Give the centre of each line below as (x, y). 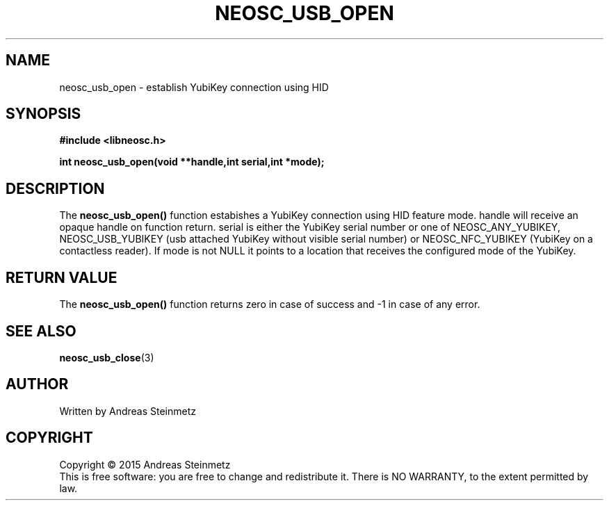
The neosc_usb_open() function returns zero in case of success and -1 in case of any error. (270, 304)
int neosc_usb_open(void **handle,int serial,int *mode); (192, 162)
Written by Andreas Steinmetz (128, 411)
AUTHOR (37, 384)
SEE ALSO (41, 331)
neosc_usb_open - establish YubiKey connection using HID (194, 87)
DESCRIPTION (55, 188)
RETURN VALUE (62, 277)
